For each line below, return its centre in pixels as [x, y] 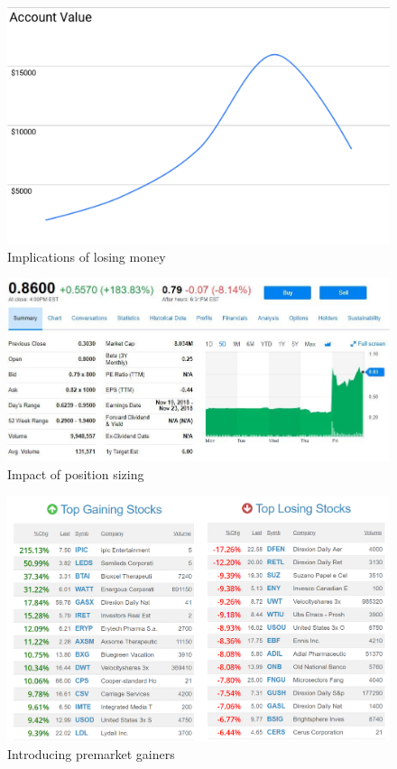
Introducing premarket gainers [91, 753]
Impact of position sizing [76, 474]
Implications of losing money [87, 256]
